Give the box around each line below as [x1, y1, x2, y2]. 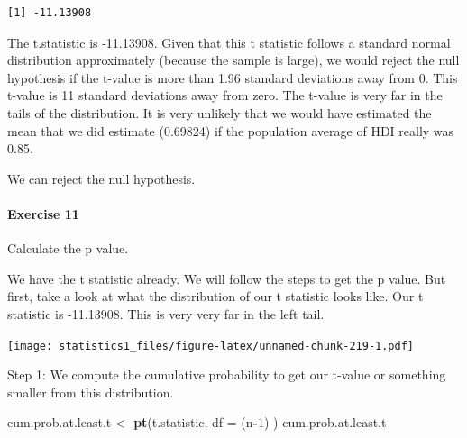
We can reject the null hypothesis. [7, 169, 196, 187]
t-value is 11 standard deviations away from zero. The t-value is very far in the [7, 86, 443, 105]
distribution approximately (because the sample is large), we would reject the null [7, 50, 460, 69]
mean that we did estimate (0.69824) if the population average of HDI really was [7, 121, 454, 140]
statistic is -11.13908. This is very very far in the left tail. [7, 304, 325, 323]
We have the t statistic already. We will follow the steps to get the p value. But [7, 269, 446, 287]
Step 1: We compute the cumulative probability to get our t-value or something [7, 365, 446, 384]
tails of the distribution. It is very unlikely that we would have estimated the [7, 103, 432, 122]
